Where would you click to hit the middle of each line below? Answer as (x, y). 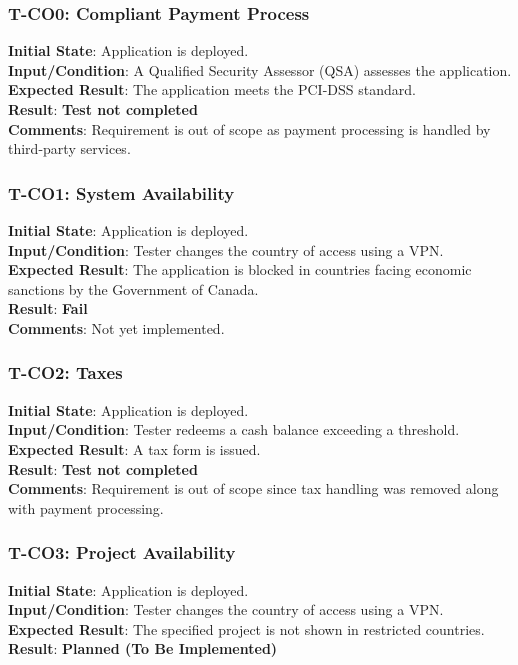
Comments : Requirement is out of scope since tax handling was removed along (253, 488)
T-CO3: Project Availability (122, 552)
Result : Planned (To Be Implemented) (143, 648)
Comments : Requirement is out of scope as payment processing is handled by (249, 128)
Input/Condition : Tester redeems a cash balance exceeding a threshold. (234, 429)
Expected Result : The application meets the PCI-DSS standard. (212, 89)
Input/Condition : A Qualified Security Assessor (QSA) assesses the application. (260, 69)
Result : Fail (48, 308)
